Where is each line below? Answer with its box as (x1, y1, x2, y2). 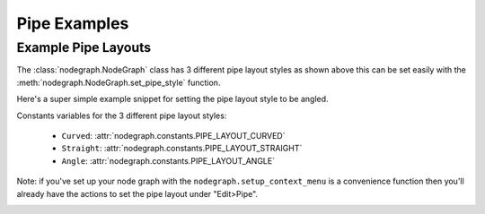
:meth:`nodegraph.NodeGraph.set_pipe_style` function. (16, 77, 221, 88)
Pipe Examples (16, 13, 129, 33)
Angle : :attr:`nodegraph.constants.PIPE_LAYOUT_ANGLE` (61, 155, 276, 166)
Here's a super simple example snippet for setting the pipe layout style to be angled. (16, 94, 329, 105)
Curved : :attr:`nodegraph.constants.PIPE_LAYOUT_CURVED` (61, 130, 286, 141)
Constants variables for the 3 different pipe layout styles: (16, 110, 227, 121)
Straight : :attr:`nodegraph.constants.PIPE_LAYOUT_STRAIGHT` (61, 143, 303, 154)
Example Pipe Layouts (16, 39, 152, 56)
